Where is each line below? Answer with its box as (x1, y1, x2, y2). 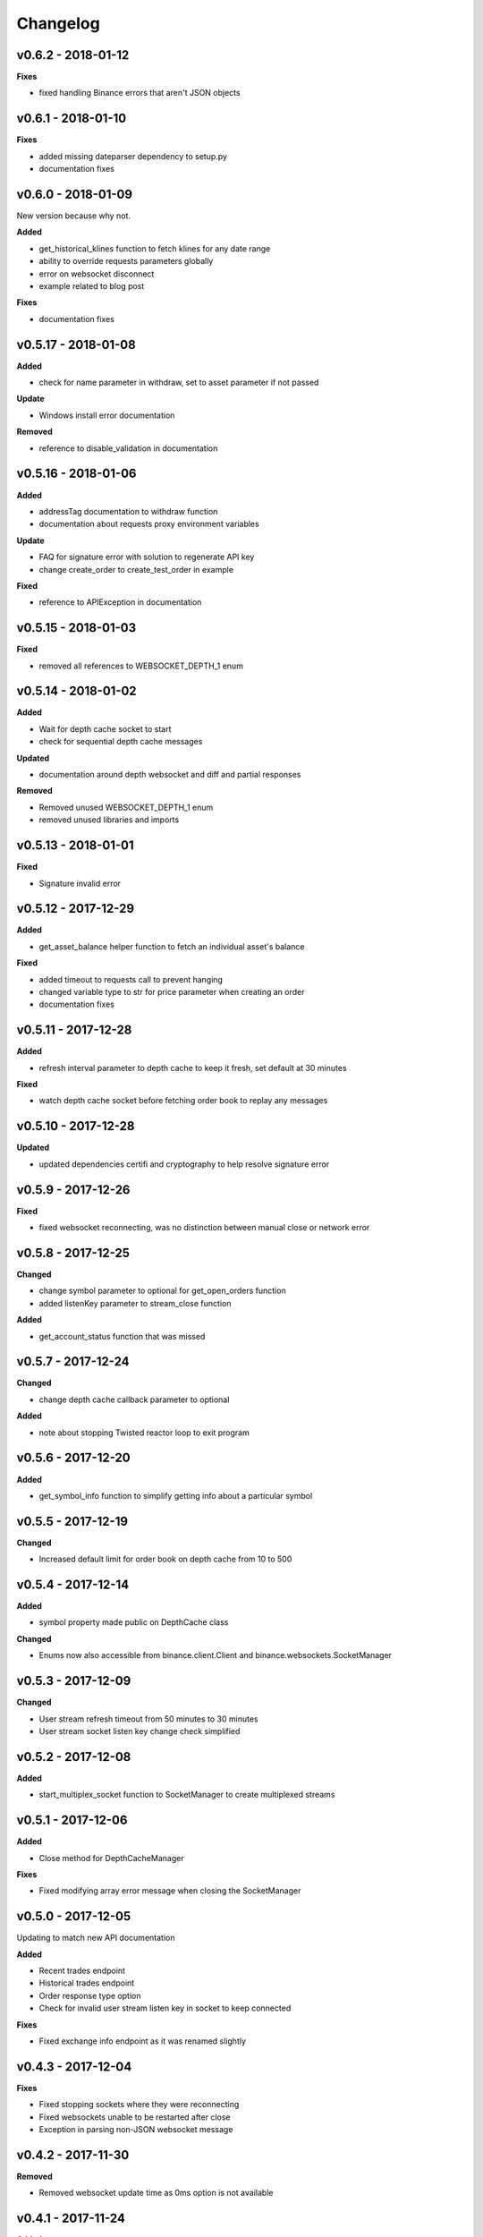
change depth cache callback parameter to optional (38, 1394, 230, 1405)
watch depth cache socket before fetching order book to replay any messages (38, 1095, 328, 1106)
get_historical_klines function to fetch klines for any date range (38, 242, 271, 254)
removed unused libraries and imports (38, 814, 180, 825)
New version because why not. (16, 210, 131, 221)
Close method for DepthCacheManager (38, 1852, 184, 1863)
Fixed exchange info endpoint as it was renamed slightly (38, 2036, 246, 2046)
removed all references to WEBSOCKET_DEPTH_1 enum (38, 660, 243, 671)
